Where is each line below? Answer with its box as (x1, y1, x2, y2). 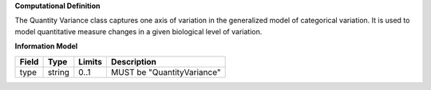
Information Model (14, 41, 78, 51)
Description (110, 56, 157, 67)
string (47, 66, 69, 77)
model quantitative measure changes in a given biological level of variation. (14, 26, 263, 36)
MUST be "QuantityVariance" (110, 66, 221, 77)
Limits (78, 56, 103, 67)
